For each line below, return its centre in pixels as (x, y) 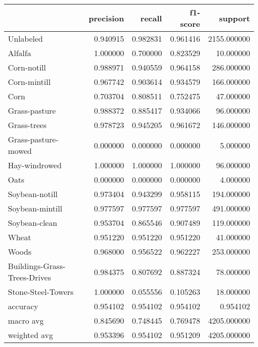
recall (151, 18)
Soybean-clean (33, 223)
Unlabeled (26, 38)
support (234, 18)
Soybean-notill (33, 194)
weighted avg (31, 335)
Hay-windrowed (35, 165)
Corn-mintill (29, 82)
